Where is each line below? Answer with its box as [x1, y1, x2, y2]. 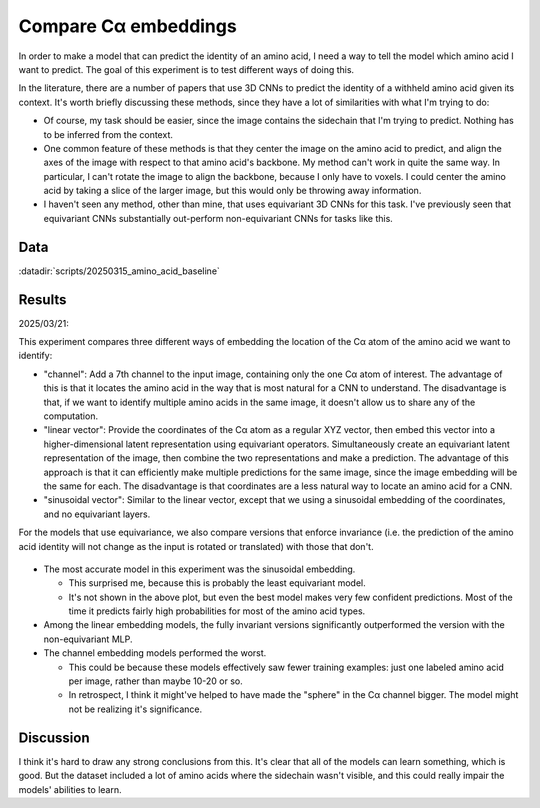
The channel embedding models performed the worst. [43, 647, 267, 659]
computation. [43, 410, 99, 422]
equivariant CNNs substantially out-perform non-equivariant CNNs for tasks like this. [43, 212, 394, 224]
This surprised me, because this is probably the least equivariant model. [68, 577, 366, 589]
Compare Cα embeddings [18, 15, 237, 37]
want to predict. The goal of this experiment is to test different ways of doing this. [18, 63, 355, 75]
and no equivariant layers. [43, 508, 151, 520]
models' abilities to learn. [18, 783, 122, 795]
